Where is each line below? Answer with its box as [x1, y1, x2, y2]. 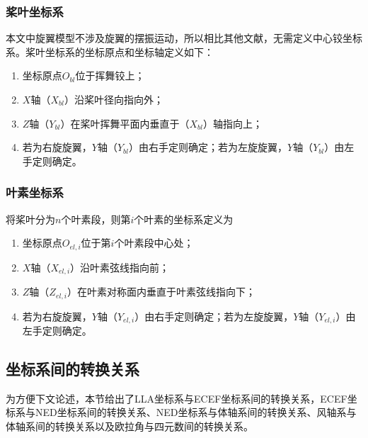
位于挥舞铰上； [75, 68, 145, 83]
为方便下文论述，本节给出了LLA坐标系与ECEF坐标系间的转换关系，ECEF [6, 391, 347, 405]
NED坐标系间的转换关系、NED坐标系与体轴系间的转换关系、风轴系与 [35, 405, 357, 420]
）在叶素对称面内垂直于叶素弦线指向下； [67, 284, 255, 299]
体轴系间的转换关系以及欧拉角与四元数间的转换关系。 [6, 418, 253, 433]
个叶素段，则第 [61, 211, 131, 226]
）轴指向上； [202, 116, 263, 130]
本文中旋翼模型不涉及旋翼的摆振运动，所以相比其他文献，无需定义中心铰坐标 [6, 30, 362, 45]
